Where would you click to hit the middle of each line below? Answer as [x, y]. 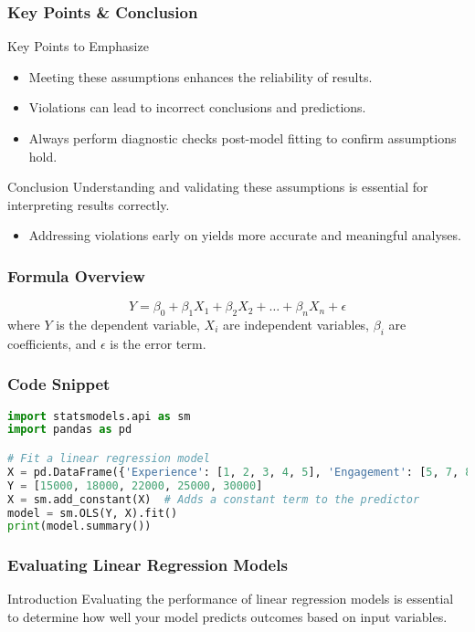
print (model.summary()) [79, 527]
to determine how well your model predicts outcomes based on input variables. [227, 617]
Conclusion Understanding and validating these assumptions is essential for [218, 187]
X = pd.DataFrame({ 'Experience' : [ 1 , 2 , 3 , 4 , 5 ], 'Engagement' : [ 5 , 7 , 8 [240, 472]
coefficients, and [52, 343]
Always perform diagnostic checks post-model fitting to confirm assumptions [243, 138]
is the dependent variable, [128, 324]
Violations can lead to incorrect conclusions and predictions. [197, 107]
